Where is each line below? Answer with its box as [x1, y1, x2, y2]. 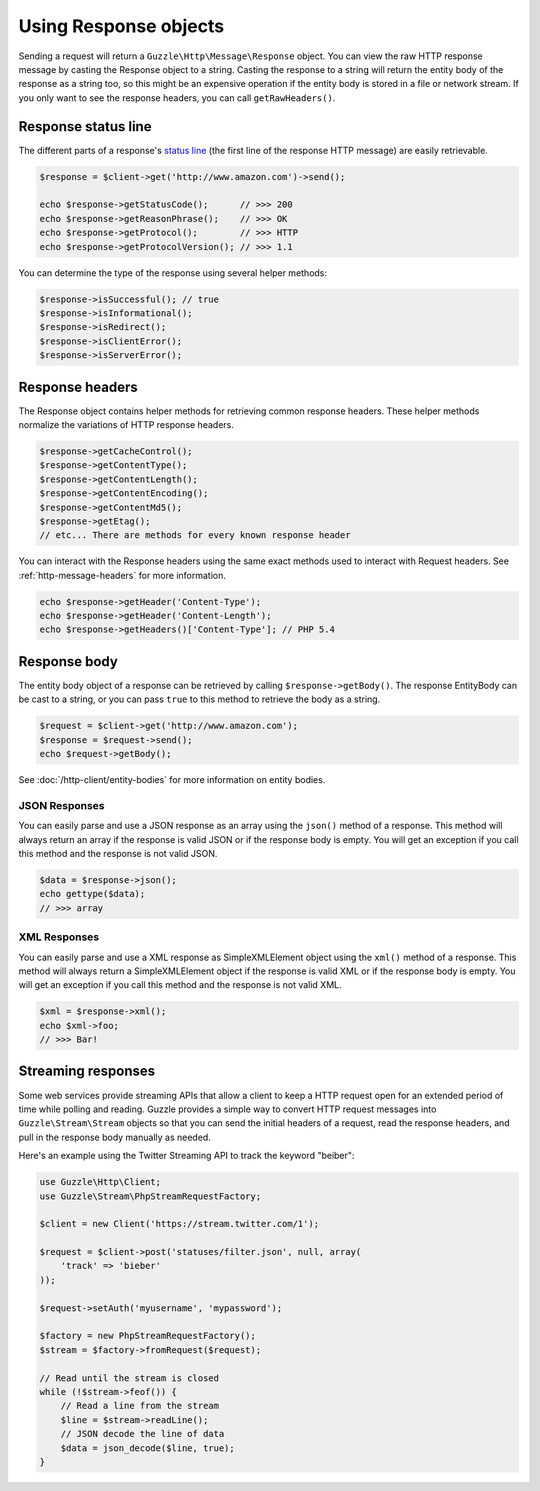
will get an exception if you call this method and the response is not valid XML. [18, 979, 342, 991]
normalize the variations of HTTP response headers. [18, 418, 234, 430]
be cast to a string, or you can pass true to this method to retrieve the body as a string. [18, 693, 381, 705]
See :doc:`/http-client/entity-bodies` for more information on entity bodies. [18, 774, 326, 786]
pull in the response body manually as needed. [18, 1131, 212, 1143]
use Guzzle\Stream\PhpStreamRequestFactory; [39, 1190, 262, 1202]
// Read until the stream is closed [39, 1372, 220, 1384]
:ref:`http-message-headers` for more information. [18, 569, 227, 581]
